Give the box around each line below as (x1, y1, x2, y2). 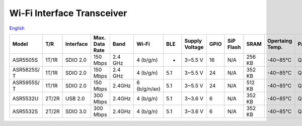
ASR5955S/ (12, 79, 40, 86)
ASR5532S (12, 108, 38, 115)
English (9, 25, 25, 31)
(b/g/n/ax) (136, 85, 161, 92)
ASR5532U (12, 95, 39, 102)
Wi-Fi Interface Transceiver (9, 8, 127, 19)
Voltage (184, 43, 204, 50)
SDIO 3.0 (65, 108, 87, 115)
